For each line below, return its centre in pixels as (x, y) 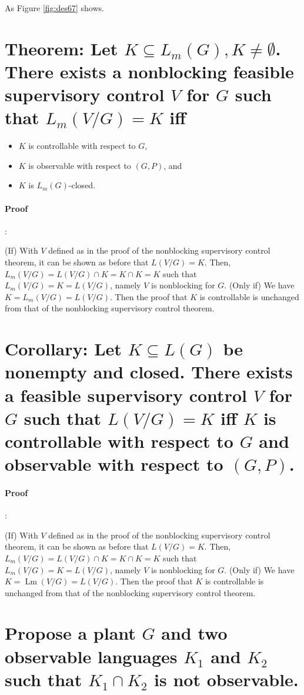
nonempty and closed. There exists (149, 372)
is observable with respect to (80, 165)
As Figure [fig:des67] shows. (54, 8)
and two (194, 633)
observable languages (91, 656)
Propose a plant (70, 633)
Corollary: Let (63, 349)
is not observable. (226, 679)
